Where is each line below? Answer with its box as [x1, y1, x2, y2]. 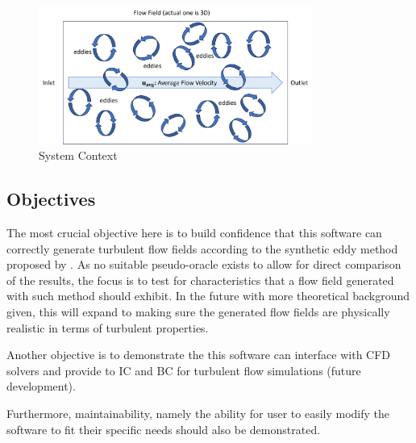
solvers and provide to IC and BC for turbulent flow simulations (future [6, 362, 361, 378]
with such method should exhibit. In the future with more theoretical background [6, 287, 410, 304]
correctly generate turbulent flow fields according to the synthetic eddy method [6, 240, 398, 257]
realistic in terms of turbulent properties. [6, 319, 209, 336]
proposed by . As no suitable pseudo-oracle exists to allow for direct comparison [6, 256, 401, 273]
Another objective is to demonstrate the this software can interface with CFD [6, 346, 391, 363]
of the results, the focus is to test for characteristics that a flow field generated [6, 271, 394, 288]
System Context [39, 147, 118, 164]
